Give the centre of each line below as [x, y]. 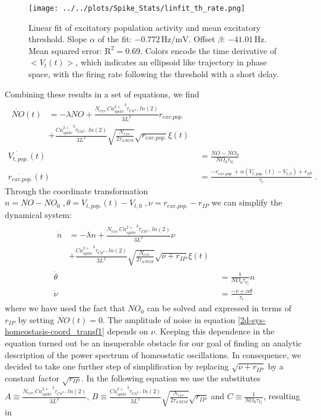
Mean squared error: [65, 50]
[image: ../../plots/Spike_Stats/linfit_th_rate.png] [137, 8]
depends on [128, 331]
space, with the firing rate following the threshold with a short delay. [154, 74]
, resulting [282, 396]
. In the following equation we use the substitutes [171, 378]
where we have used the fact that [65, 308]
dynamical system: [38, 214]
